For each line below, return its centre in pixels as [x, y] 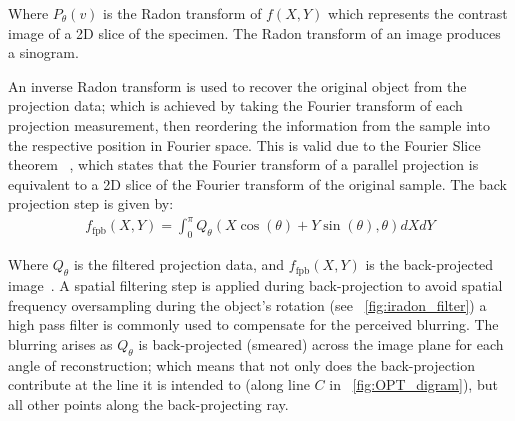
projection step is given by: [91, 203]
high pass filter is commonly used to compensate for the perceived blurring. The [253, 324]
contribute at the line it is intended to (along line [159, 384]
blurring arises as [60, 343]
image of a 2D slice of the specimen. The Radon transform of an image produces [254, 32]
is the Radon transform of [182, 13]
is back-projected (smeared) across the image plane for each [321, 343]
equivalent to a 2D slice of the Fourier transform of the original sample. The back [257, 183]
